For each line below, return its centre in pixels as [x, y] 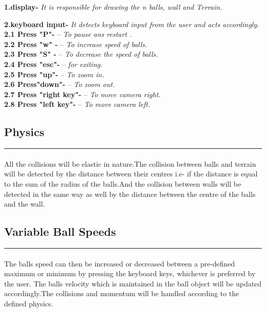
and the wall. [25, 204]
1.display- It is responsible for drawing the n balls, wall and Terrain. [113, 7]
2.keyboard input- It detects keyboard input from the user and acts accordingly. [132, 24]
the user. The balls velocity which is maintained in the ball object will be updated [133, 283]
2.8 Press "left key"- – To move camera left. [77, 104]
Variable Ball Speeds [60, 231]
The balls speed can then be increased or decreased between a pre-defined [120, 263]
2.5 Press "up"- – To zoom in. [54, 74]
